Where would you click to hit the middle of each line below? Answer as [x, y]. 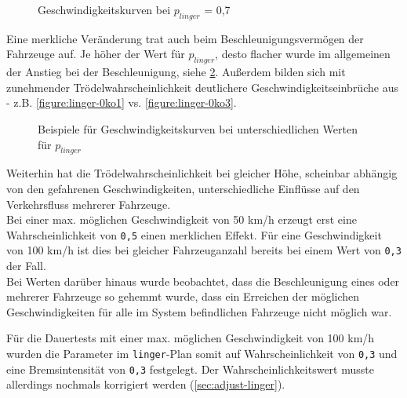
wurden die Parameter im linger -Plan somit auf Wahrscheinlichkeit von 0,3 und [202, 354]
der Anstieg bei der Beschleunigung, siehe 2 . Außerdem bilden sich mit [176, 72]
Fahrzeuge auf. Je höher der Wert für [96, 54]
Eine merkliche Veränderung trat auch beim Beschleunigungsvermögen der [185, 38]
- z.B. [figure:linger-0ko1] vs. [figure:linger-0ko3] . [122, 102]
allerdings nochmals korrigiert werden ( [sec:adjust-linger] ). [146, 384]
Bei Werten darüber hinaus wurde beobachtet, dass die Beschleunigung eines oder [203, 281]
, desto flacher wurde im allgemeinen [303, 54]
